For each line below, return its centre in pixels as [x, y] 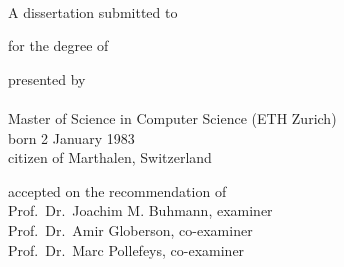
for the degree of [58, 45]
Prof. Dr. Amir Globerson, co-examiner [130, 229]
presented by [47, 78]
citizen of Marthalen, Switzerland [110, 157]
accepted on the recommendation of [117, 190]
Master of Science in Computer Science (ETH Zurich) [172, 117]
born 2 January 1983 [71, 137]
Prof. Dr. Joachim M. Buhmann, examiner [140, 210]
